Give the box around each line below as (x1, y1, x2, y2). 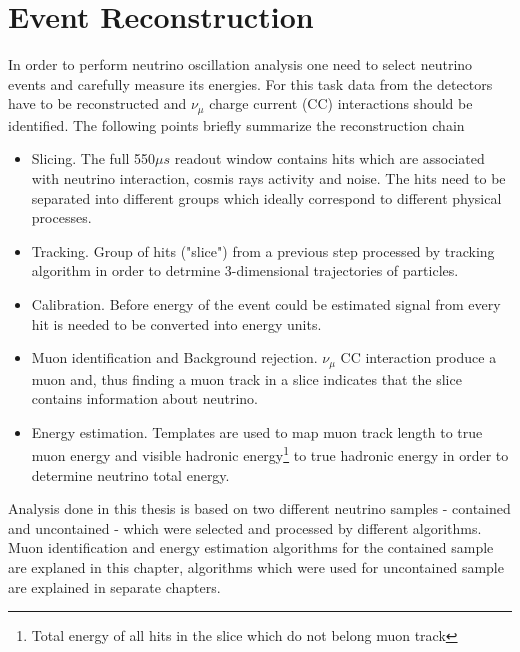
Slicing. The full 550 (31, 148, 156, 169)
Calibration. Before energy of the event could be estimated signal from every (31, 293, 501, 314)
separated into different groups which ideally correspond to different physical (31, 187, 502, 208)
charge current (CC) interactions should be (209, 93, 473, 114)
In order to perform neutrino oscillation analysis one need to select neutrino (8, 54, 473, 75)
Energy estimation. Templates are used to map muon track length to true (31, 421, 483, 442)
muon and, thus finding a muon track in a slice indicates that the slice (31, 368, 462, 389)
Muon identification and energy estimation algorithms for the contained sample (8, 537, 494, 558)
